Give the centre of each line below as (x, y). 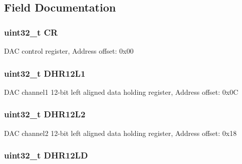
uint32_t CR (31, 32)
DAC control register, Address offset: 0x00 (69, 51)
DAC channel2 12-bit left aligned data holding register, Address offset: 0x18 (120, 133)
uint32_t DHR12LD (46, 155)
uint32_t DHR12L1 (45, 73)
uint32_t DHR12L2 (45, 114)
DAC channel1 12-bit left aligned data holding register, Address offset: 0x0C (121, 92)
